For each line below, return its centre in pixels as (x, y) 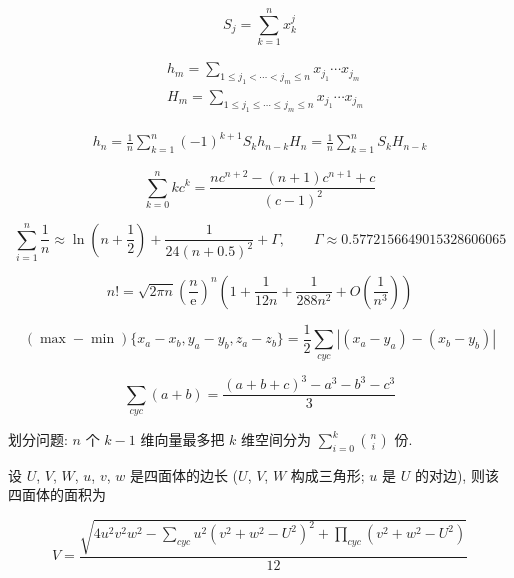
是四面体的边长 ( (184, 474)
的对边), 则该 (456, 474)
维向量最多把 (182, 439)
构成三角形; (327, 474)
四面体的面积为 (57, 494)
